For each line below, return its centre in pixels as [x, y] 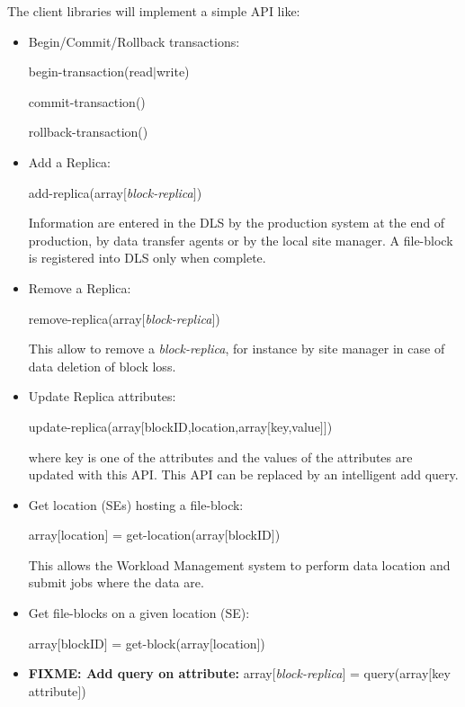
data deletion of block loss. [102, 366]
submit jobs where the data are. [116, 582]
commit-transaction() [87, 101]
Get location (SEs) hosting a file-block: [136, 504]
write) [173, 72]
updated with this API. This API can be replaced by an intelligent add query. [243, 474]
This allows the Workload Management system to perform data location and [239, 564]
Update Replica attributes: [102, 396]
